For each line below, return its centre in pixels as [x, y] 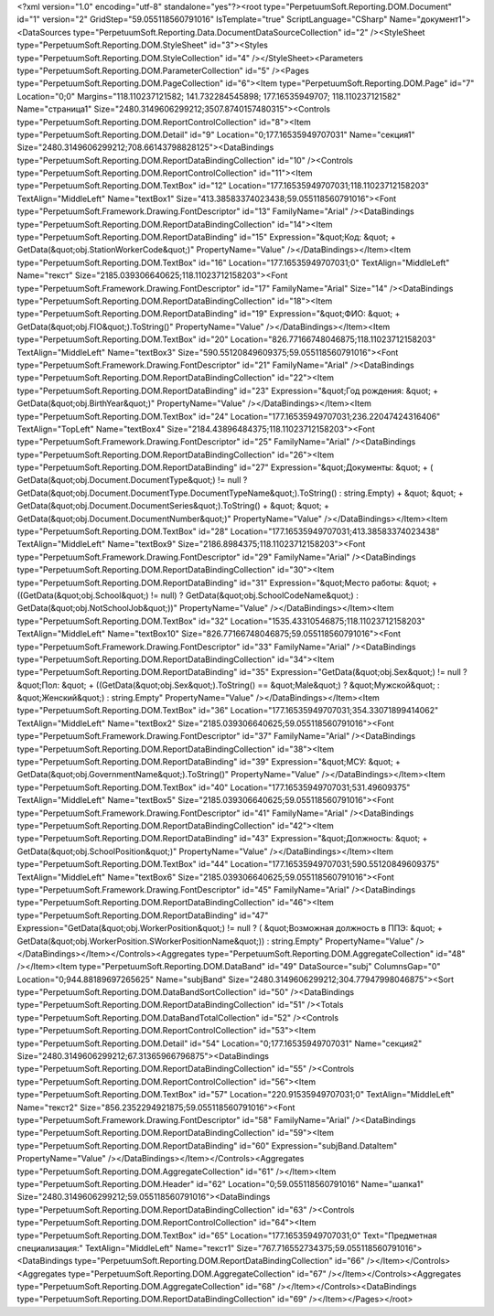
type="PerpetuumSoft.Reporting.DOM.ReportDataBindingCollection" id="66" [220, 1261]
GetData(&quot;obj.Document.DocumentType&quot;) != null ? [132, 480]
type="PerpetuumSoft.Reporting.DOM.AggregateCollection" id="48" [336, 953]
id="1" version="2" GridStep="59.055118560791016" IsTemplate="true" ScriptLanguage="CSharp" [202, 19]
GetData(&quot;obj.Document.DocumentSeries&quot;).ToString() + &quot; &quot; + [173, 506]
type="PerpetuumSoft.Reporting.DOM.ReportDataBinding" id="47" [143, 915]
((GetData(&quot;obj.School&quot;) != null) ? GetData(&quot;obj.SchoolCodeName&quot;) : [188, 595]
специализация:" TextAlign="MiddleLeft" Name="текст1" [126, 1247]
